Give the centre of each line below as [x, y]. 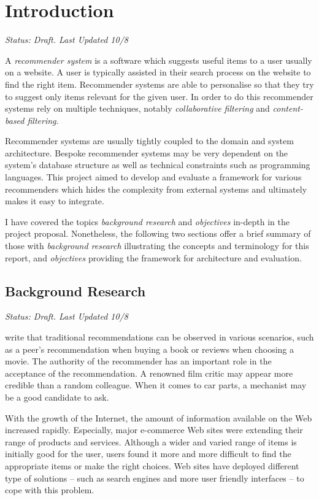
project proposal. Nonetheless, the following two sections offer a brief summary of [158, 233]
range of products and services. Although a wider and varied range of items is [151, 441]
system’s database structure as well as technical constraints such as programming [158, 165]
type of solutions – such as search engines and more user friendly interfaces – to [155, 478]
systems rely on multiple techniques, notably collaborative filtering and [137, 108]
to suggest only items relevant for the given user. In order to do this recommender [159, 96]
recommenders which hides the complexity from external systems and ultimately [156, 189]
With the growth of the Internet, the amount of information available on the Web [159, 417]
